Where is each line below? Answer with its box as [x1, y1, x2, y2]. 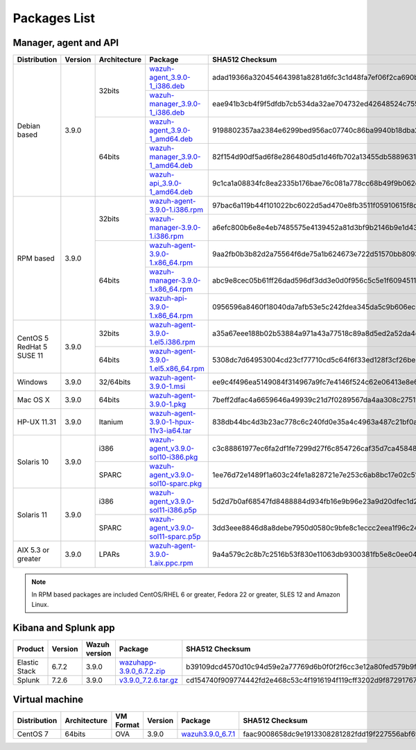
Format [115, 720, 140, 730]
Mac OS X [17, 395, 50, 405]
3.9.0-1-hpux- [149, 417, 195, 427]
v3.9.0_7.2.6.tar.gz [119, 675, 178, 685]
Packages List [12, 10, 96, 26]
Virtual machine [12, 694, 84, 706]
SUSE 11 [17, 351, 44, 360]
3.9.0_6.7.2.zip [119, 666, 166, 676]
